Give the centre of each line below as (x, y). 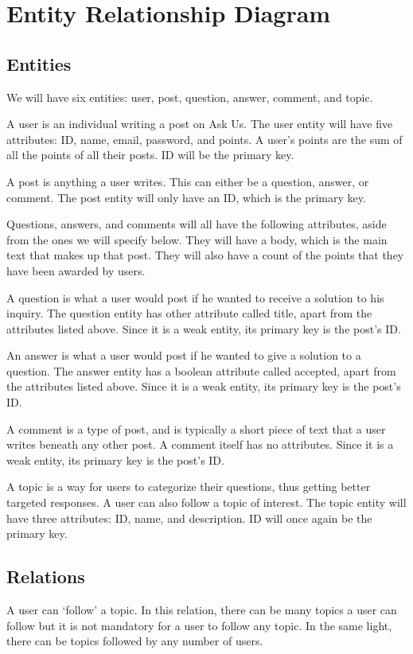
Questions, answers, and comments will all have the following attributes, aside (197, 224)
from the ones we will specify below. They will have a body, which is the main (197, 239)
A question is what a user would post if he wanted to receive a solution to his (195, 297)
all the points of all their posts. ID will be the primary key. (150, 155)
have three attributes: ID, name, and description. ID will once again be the (189, 518)
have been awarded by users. (76, 270)
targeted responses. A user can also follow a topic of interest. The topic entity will (206, 502)
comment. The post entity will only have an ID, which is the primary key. (186, 197)
